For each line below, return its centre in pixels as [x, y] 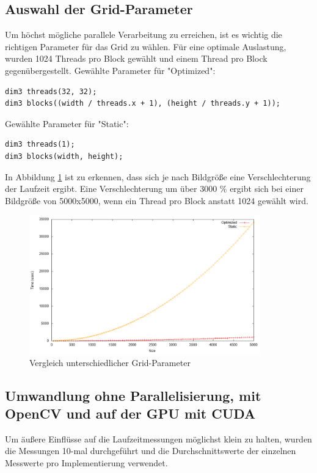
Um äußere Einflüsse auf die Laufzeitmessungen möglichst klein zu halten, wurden [158, 438]
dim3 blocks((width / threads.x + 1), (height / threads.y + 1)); [143, 104]
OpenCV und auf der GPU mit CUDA [130, 413]
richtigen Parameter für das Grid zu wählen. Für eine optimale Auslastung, [146, 46]
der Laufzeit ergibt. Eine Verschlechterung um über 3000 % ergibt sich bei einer [154, 189]
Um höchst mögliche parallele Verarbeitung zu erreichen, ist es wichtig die [144, 35]
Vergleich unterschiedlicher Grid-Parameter [110, 362]
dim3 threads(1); [40, 145]
